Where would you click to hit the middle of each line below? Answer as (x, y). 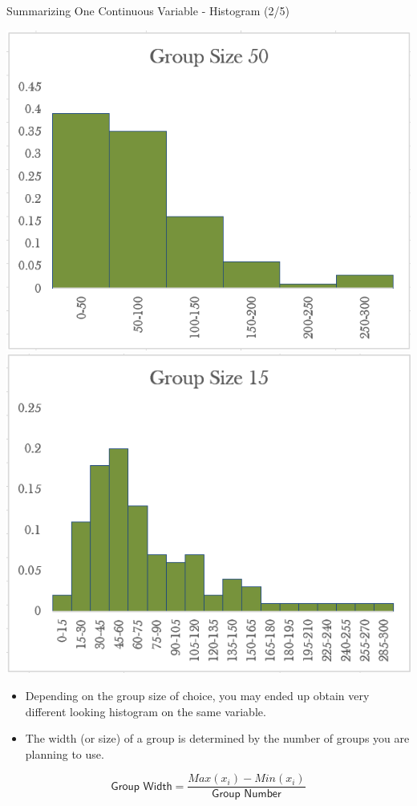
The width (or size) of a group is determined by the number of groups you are (217, 738)
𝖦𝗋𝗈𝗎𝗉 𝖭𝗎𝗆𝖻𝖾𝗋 (247, 794)
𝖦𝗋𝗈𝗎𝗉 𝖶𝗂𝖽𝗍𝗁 (142, 786)
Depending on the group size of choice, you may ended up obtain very (197, 695)
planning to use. (65, 753)
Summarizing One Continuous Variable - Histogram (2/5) (148, 10)
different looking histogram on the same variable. (146, 711)
